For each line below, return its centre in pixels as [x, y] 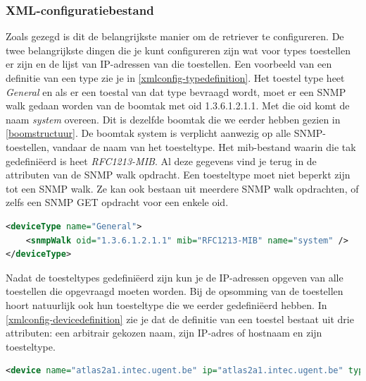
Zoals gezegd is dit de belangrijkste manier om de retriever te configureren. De [175, 36]
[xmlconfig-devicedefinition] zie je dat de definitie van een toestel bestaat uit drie [180, 319]
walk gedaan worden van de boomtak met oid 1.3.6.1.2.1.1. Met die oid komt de [178, 105]
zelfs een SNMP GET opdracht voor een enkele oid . [117, 202]
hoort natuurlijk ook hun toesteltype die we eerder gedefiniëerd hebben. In [166, 304]
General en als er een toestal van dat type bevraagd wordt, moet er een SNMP [176, 91]
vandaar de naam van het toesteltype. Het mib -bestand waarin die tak [204, 146]
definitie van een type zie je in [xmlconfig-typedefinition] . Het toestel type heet [175, 78]
